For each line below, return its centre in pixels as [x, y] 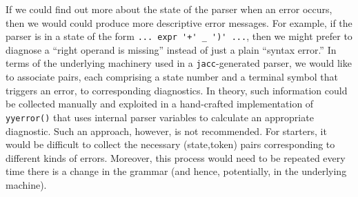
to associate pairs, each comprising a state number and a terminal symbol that [172, 77]
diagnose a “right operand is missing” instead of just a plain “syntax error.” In [171, 49]
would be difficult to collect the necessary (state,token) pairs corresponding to [170, 144]
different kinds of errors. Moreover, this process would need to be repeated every [176, 157]
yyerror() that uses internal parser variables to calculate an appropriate [160, 117]
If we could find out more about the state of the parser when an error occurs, [169, 9]
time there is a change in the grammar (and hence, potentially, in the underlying [176, 171]
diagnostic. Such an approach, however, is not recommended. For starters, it [166, 131]
